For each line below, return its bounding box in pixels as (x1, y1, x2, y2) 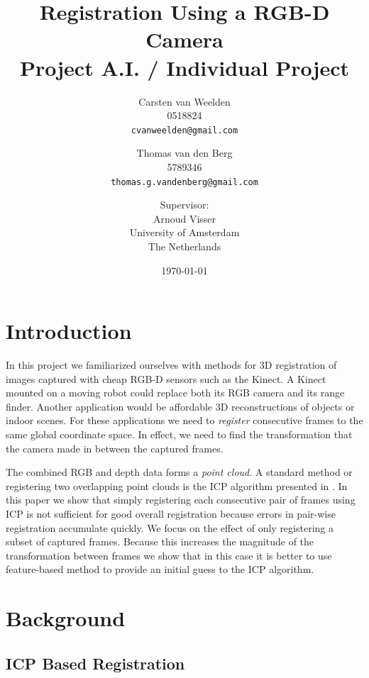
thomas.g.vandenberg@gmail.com (111, 177, 258, 187)
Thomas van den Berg (136, 145, 233, 160)
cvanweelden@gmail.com (131, 125, 238, 135)
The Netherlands (148, 238, 221, 253)
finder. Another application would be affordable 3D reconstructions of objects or (6, 399, 355, 413)
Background (6, 604, 126, 633)
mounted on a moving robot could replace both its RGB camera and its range (6, 385, 345, 400)
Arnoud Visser (153, 211, 216, 226)
